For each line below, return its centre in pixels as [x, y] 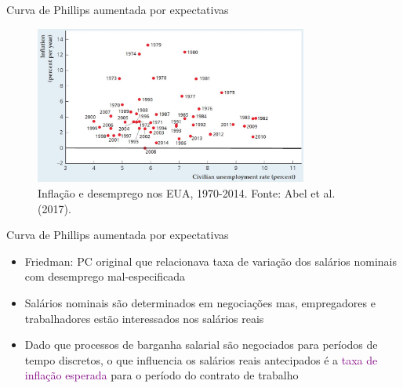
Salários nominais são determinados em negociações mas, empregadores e [200, 302]
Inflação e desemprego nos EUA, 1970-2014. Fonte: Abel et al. [187, 192]
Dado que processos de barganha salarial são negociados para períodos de [201, 344]
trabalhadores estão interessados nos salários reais [144, 318]
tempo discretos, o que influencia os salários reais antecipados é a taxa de [201, 359]
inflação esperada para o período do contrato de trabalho [162, 375]
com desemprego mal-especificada [105, 276]
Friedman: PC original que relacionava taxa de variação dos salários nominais [211, 261]
